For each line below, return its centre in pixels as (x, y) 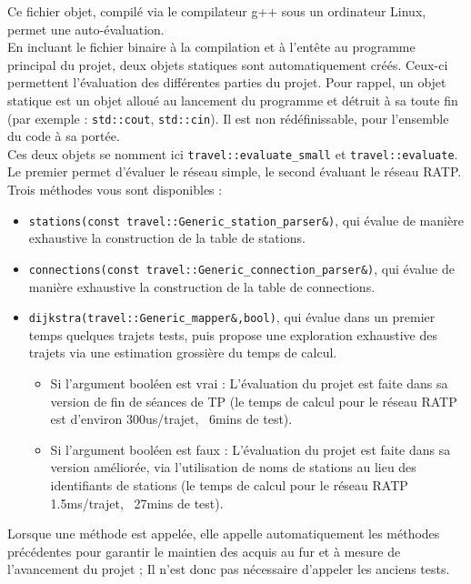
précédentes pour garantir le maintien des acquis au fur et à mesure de (204, 551)
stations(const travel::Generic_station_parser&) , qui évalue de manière (246, 220)
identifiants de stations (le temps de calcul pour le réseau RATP (229, 484)
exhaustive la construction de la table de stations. (167, 238)
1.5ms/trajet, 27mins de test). (137, 503)
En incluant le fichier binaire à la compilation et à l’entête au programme (211, 47)
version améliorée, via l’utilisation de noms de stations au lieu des (233, 467)
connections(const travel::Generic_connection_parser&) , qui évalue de (241, 268)
